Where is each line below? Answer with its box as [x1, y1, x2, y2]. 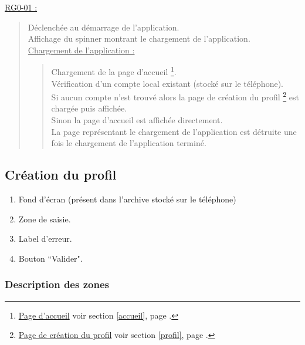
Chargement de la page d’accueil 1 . [51, 64, 177, 78]
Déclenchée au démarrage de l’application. [28, 21, 179, 33]
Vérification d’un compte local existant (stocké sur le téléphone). [51, 77, 283, 89]
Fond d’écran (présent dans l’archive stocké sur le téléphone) [18, 193, 236, 205]
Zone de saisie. [18, 212, 71, 225]
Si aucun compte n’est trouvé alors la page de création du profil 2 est [51, 89, 299, 103]
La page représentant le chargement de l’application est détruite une [51, 125, 297, 137]
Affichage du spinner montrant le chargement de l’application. [28, 32, 250, 45]
